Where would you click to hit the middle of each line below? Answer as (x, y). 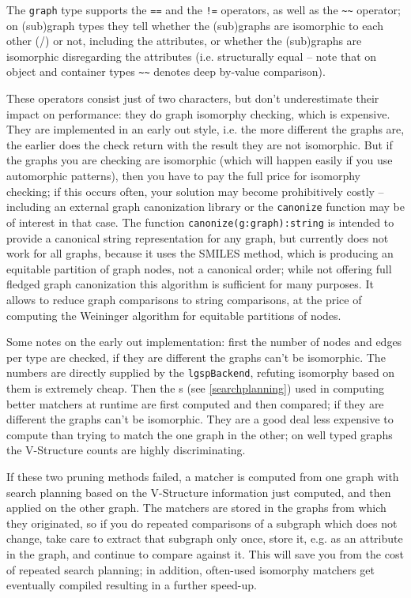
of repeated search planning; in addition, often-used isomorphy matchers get (190, 569)
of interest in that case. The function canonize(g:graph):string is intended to (200, 222)
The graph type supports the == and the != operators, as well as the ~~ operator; (204, 9)
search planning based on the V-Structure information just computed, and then (199, 492)
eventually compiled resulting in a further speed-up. (132, 585)
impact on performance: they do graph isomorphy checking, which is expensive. (198, 113)
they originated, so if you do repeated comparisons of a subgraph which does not (202, 523)
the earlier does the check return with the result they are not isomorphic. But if (200, 144)
